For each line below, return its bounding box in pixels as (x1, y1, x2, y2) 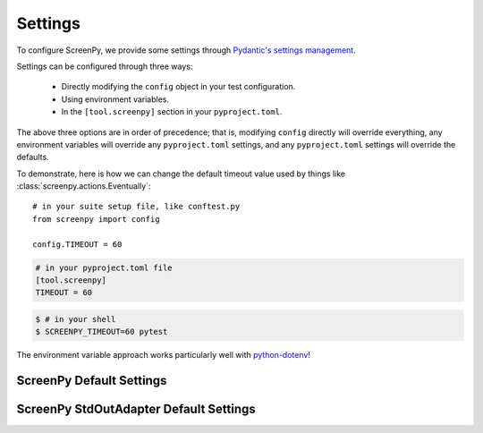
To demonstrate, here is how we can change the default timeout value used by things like (16, 168, 346, 179)
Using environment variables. (61, 94, 170, 105)
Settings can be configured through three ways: (16, 61, 193, 72)
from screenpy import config (32, 214, 160, 224)
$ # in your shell (35, 314, 116, 324)
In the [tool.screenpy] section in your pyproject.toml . (61, 106, 283, 117)
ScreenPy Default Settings (16, 373, 167, 388)
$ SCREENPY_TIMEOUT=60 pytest (35, 327, 168, 337)
